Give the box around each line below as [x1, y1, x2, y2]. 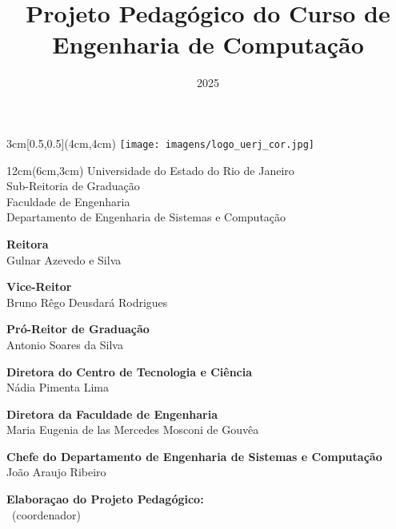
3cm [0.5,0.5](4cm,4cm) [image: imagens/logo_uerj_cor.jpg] [6, 134, 314, 151]
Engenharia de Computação [52, 28, 364, 61]
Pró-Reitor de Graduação [6, 320, 150, 337]
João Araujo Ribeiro [6, 463, 106, 480]
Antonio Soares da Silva [6, 336, 123, 352]
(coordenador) [11, 506, 82, 523]
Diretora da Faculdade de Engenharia [6, 405, 218, 422]
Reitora [6, 235, 49, 252]
